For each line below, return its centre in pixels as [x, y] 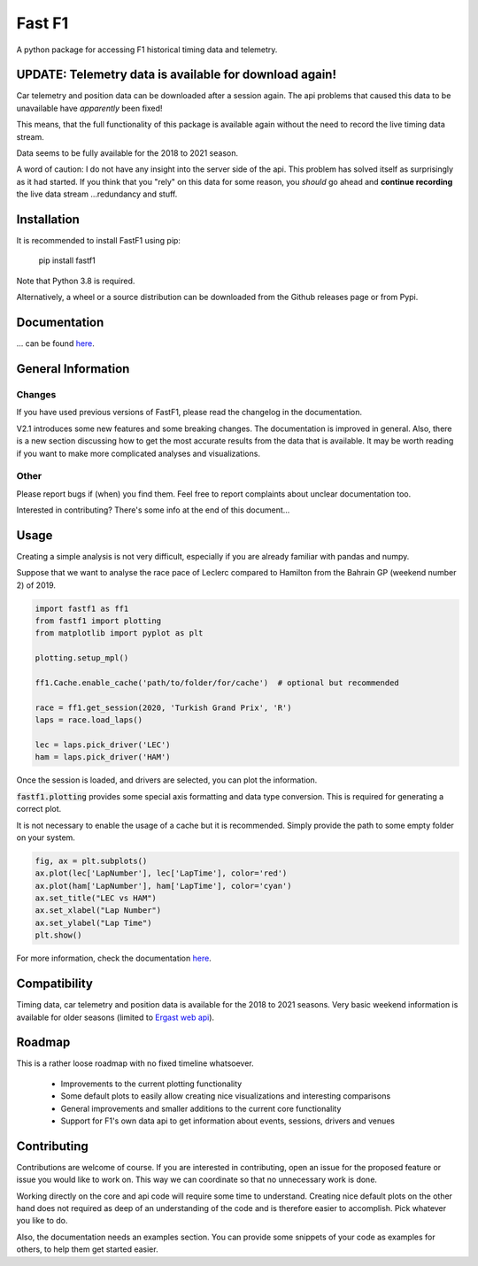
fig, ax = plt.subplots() [91, 861]
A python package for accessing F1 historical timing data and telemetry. [147, 50]
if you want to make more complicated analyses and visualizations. [139, 453]
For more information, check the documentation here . [114, 958]
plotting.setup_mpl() [82, 658]
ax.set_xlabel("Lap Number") [98, 911]
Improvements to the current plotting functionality [151, 1084]
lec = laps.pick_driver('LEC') [103, 745]
